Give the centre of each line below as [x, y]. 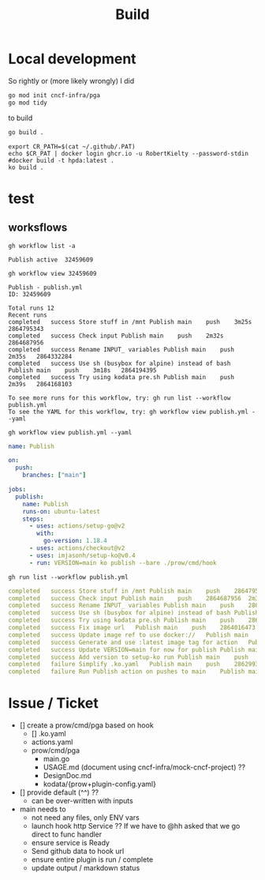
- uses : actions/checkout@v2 [77, 548]
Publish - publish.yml [45, 287]
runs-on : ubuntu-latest [62, 511]
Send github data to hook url [78, 852]
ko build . [26, 167]
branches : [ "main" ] [54, 476]
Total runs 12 [32, 308]
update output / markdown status [86, 868]
